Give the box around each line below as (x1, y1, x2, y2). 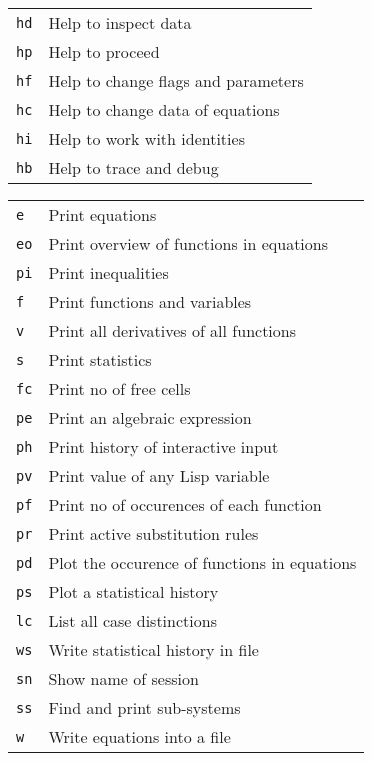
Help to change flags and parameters (48, 69, 304, 92)
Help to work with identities (48, 127, 245, 150)
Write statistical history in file (48, 638, 259, 661)
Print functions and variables (48, 290, 252, 313)
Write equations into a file (48, 725, 231, 748)
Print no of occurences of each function (48, 493, 322, 516)
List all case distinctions (48, 609, 217, 632)
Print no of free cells (48, 377, 191, 400)
